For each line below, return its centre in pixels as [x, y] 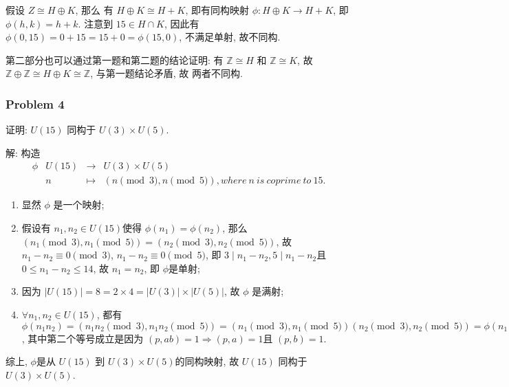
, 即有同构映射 [217, 10]
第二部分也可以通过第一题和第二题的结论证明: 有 [115, 59]
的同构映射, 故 [207, 361]
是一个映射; [79, 204]
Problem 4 [35, 103]
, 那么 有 [94, 10]
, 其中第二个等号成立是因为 [83, 338]
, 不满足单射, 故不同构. [230, 37]
